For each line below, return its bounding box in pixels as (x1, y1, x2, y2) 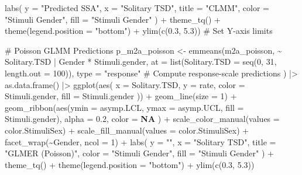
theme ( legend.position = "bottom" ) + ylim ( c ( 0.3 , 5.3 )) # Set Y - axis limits (5, 24, 273, 37)
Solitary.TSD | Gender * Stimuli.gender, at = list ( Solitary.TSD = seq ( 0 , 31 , (5, 55, 277, 68)
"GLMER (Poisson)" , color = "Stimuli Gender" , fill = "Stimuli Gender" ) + (5, 147, 274, 159)
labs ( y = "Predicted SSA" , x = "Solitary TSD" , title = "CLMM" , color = (5, 2, 269, 13)
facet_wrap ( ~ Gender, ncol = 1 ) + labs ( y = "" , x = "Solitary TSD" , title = (5, 135, 276, 148)
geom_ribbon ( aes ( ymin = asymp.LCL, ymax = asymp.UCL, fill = (5, 101, 244, 113)
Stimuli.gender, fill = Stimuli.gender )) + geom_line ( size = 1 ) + (5, 90, 237, 102)
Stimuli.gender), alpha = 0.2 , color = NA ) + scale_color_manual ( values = (5, 113, 280, 125)
